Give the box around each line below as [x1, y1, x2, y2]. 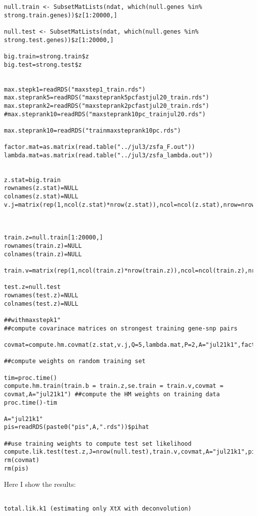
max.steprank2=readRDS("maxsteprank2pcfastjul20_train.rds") [4, 102, 210, 109]
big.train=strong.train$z [4, 52, 89, 60]
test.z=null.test [4, 283, 61, 291]
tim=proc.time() [4, 374, 57, 381]
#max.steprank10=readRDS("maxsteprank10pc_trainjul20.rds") [4, 110, 206, 118]
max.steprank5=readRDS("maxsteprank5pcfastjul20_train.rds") [4, 94, 210, 101]
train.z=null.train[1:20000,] [4, 234, 103, 241]
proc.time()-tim [4, 399, 57, 406]
